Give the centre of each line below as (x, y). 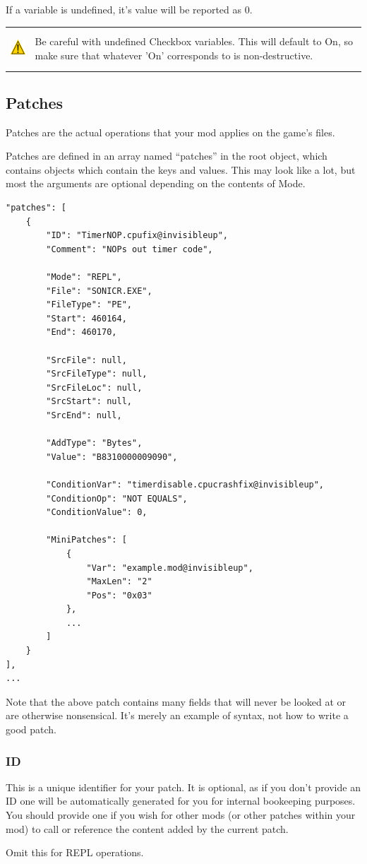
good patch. (31, 729)
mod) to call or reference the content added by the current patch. (147, 828)
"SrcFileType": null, (97, 374)
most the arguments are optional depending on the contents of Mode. (156, 183)
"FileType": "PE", (89, 305)
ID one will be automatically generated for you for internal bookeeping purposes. (181, 801)
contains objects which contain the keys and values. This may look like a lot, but (181, 169)
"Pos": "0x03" (119, 595)
